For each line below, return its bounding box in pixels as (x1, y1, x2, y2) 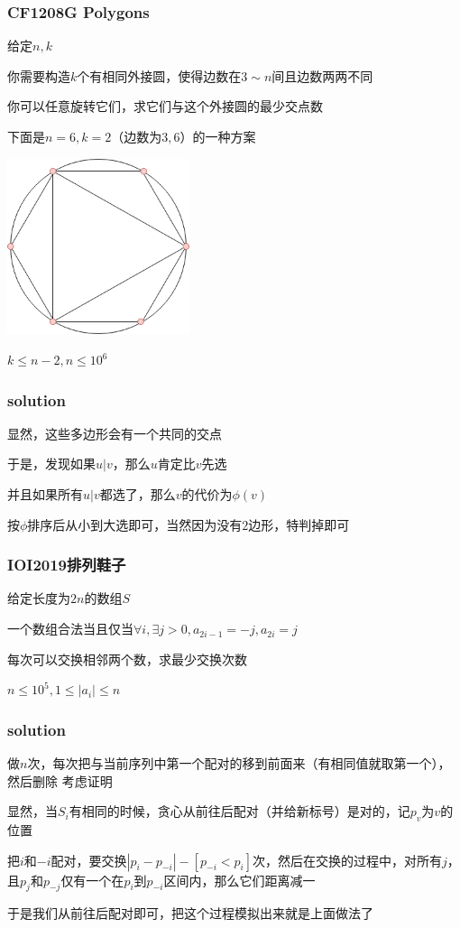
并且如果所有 (7, 485, 83, 504)
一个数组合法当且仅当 (7, 619, 133, 638)
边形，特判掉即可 (248, 515, 350, 534)
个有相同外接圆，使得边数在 (77, 66, 242, 85)
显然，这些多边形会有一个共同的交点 (7, 423, 222, 442)
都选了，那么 (99, 485, 176, 504)
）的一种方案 (179, 127, 256, 145)
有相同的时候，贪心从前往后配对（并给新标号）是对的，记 (69, 802, 410, 821)
